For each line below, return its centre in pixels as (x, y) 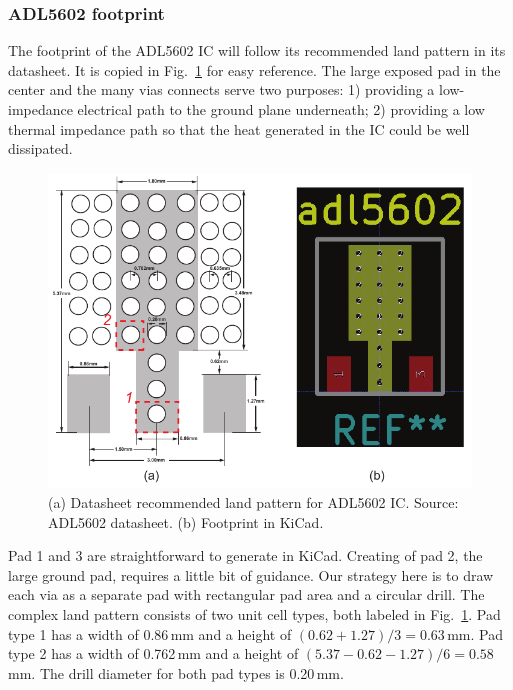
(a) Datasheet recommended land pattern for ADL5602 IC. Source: (253, 501)
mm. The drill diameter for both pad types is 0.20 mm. (176, 672)
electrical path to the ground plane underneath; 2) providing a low (281, 109)
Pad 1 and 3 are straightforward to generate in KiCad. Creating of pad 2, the (245, 555)
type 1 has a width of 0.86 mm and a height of (150, 633)
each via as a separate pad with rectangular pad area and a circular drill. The (246, 594)
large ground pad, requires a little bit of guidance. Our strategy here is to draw (251, 574)
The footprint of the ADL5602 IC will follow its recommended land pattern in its (257, 50)
